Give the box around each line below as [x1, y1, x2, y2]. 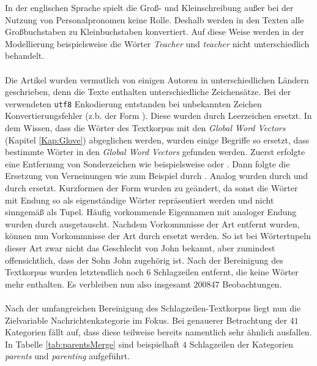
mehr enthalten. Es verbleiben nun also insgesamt [5, 277, 191, 290]
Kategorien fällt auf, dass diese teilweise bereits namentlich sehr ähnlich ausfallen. [5, 326, 312, 338]
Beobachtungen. [222, 277, 282, 290]
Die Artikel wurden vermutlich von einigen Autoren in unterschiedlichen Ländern [5, 73, 309, 86]
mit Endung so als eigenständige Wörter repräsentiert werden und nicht [5, 193, 274, 206]
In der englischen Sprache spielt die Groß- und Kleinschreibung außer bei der [5, 1, 294, 13]
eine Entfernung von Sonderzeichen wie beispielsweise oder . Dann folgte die [5, 157, 290, 170]
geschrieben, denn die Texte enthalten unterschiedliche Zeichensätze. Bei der [5, 85, 291, 98]
